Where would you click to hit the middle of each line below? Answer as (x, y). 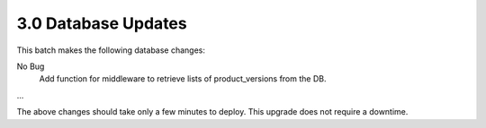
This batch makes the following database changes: (111, 50)
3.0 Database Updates (102, 23)
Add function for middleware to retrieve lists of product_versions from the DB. (183, 79)
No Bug (31, 66)
